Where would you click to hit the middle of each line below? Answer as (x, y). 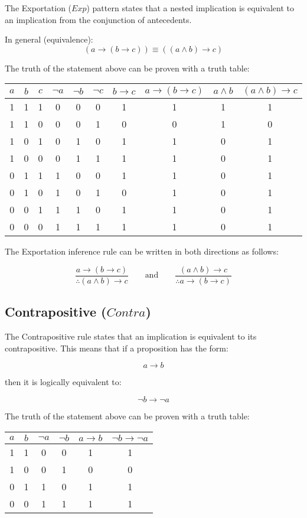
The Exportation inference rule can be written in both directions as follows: (142, 251)
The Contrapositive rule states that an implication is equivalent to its (131, 336)
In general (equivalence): (49, 39)
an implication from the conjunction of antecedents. (98, 19)
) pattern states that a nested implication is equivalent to (190, 8)
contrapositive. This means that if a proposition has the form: (117, 348)
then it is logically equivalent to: (63, 382)
